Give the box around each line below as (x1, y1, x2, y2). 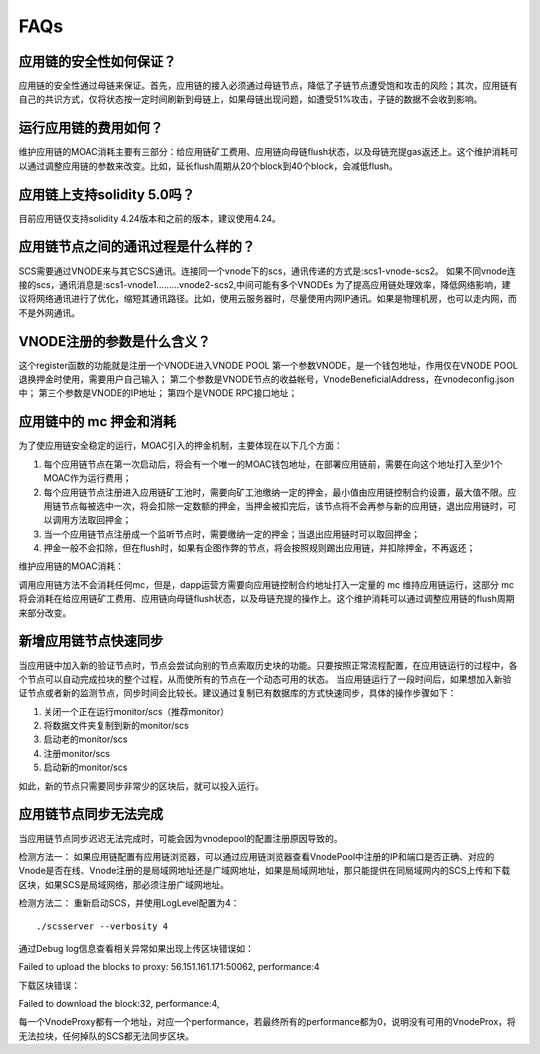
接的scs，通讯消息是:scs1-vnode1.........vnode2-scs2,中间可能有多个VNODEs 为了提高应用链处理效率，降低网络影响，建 (18, 278, 511, 290)
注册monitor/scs (43, 747, 110, 759)
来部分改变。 (18, 606, 72, 619)
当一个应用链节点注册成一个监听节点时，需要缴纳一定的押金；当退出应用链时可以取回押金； (43, 528, 420, 540)
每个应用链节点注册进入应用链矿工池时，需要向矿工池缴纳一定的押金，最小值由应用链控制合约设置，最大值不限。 (43, 486, 508, 498)
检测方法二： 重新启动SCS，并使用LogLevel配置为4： (18, 897, 240, 909)
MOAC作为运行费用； (43, 472, 132, 484)
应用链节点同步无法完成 (18, 806, 164, 823)
